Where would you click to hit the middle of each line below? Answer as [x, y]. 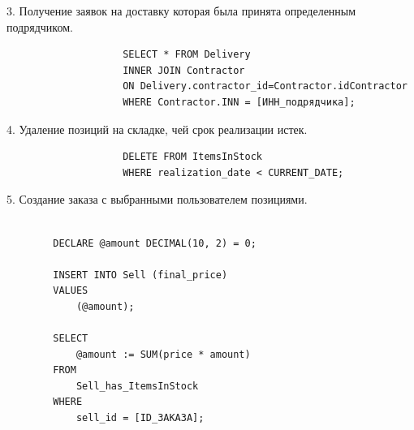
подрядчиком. [40, 26]
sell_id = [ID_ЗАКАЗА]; [140, 418]
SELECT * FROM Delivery [187, 55]
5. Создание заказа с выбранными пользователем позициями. [157, 199]
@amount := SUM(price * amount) [163, 354]
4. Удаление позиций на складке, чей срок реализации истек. [157, 129]
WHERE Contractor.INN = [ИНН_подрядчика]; [239, 102]
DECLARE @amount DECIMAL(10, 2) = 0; [155, 243]
